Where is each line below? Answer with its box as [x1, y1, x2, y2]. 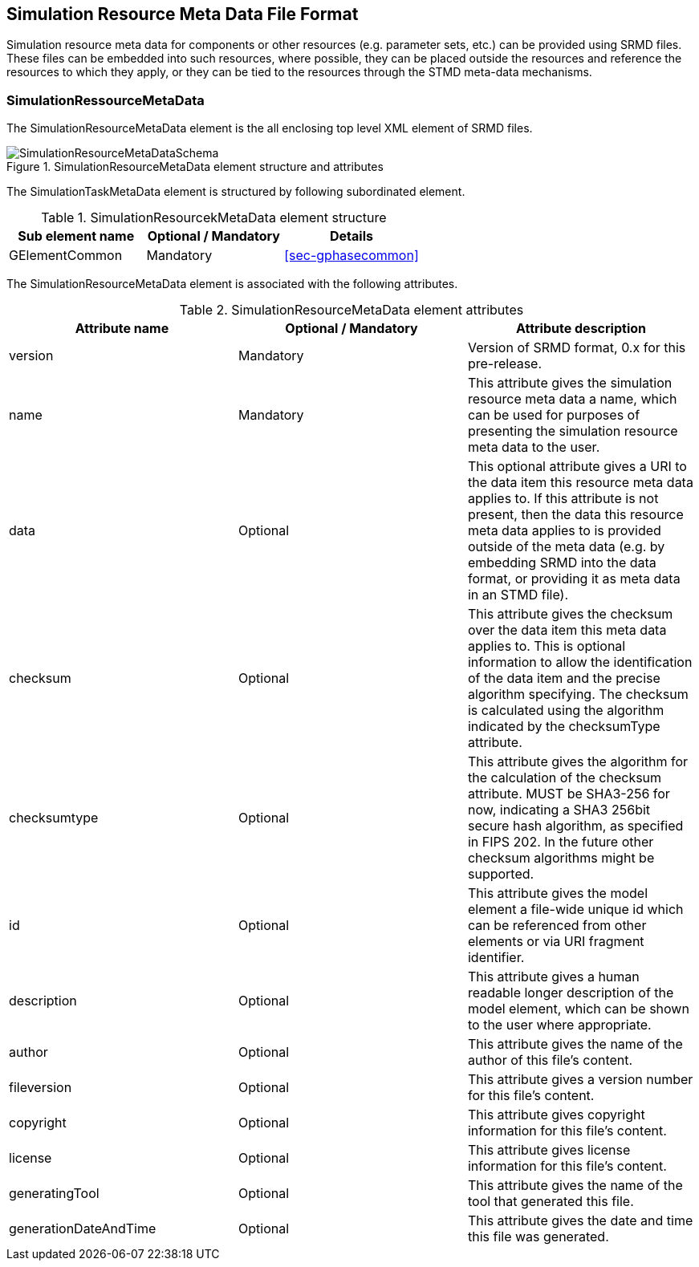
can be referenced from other [467, 917, 647, 934]
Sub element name [18, 228, 135, 245]
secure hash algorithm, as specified [467, 818, 684, 835]
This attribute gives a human [467, 969, 640, 985]
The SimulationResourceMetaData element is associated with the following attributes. [6, 277, 458, 291]
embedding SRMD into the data [467, 554, 656, 571]
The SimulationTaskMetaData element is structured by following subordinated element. [6, 185, 465, 199]
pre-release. [467, 355, 543, 372]
